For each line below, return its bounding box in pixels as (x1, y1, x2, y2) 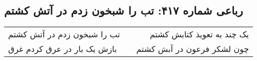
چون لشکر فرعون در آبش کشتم (136, 43, 249, 55)
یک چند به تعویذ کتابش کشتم (149, 28, 249, 40)
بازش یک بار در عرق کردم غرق (8, 43, 117, 55)
